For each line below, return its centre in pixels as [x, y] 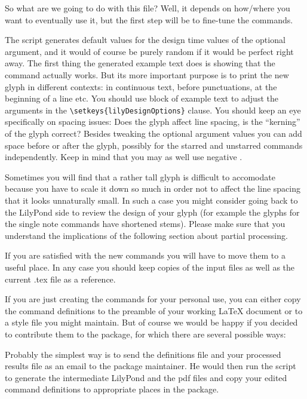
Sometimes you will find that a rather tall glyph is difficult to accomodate [140, 177]
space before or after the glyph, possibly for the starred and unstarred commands [154, 145]
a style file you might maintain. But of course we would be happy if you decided [151, 322]
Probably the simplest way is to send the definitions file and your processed [143, 354]
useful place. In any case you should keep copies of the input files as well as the [150, 267]
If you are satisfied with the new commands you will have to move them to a [145, 255]
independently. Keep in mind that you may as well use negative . [124, 157]
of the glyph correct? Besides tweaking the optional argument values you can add [153, 133]
